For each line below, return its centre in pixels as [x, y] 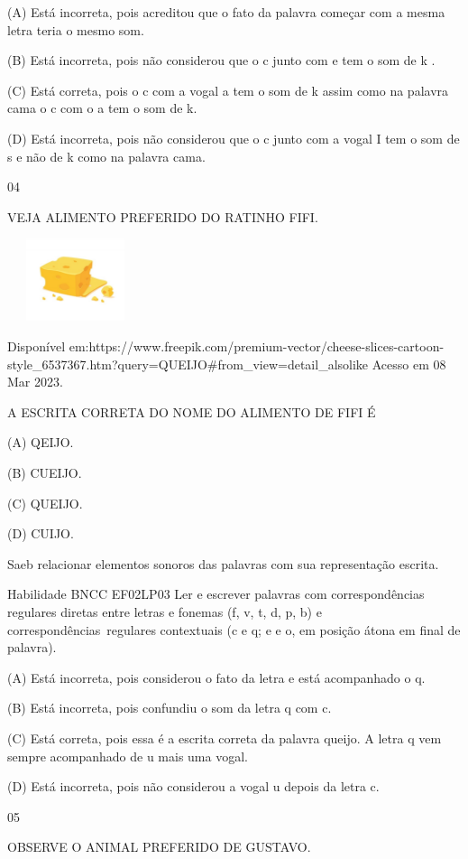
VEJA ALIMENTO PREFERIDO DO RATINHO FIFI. [163, 216]
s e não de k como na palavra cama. [106, 156]
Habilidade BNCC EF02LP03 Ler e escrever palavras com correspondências [216, 594]
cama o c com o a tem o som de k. [102, 108]
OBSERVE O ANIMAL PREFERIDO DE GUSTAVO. [159, 847]
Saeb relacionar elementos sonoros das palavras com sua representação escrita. [223, 563]
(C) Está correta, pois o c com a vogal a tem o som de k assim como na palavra [228, 90]
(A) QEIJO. [41, 442]
